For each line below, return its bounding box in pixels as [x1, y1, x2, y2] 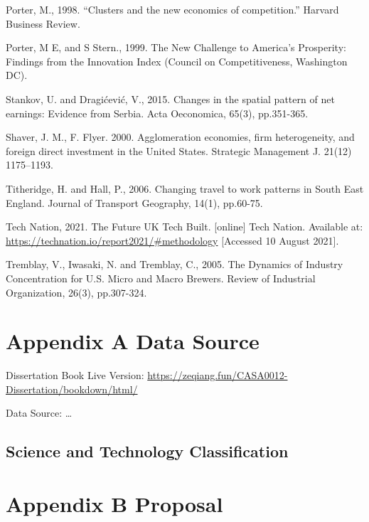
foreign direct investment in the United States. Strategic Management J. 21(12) [6, 143, 352, 158]
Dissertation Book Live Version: [6, 368, 144, 383]
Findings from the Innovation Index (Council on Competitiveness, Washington [6, 53, 348, 68]
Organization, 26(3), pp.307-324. [6, 284, 147, 299]
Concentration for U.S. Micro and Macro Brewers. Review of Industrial [6, 270, 316, 285]
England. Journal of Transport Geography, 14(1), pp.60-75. [6, 195, 263, 210]
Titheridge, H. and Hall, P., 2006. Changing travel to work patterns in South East [6, 181, 364, 196]
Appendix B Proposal [6, 489, 223, 518]
